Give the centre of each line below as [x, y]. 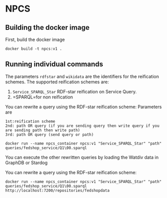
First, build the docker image [35, 39]
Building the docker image [47, 28]
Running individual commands [54, 64]
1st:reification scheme [30, 121]
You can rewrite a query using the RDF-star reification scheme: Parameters [83, 107]
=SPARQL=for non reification [43, 97]
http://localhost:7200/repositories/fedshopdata [57, 190]
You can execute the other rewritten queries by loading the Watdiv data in [82, 157]
